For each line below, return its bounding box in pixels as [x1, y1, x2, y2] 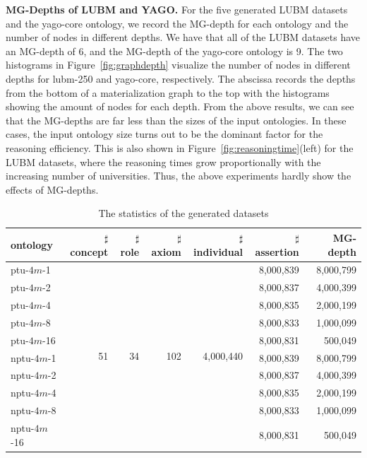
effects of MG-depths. [6, 182, 99, 196]
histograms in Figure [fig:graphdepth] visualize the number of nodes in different [6, 57, 351, 72]
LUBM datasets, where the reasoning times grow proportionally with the [6, 154, 321, 169]
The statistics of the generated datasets [98, 206, 269, 221]
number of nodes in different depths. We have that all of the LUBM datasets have [6, 30, 361, 45]
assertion [255, 244, 299, 259]
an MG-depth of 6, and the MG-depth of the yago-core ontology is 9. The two [6, 43, 343, 58]
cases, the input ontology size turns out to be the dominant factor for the [6, 127, 323, 141]
